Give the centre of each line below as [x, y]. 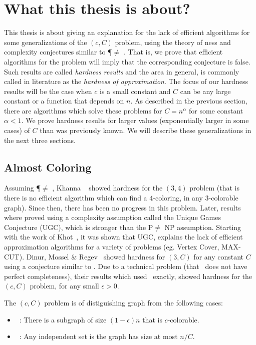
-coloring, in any [178, 198]
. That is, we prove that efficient [173, 52]
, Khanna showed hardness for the [107, 188]
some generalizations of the [46, 42]
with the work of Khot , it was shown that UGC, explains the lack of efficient [123, 237]
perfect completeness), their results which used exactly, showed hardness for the [128, 276]
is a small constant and [135, 91]
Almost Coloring [48, 167]
